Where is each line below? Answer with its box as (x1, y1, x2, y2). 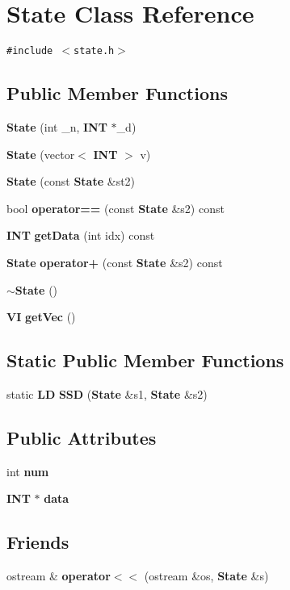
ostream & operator (6, 567, 111, 584)
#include (6, 45, 53, 57)
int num (6, 462, 49, 479)
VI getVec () (6, 308, 76, 325)
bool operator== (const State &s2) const (6, 199, 225, 216)
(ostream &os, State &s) (144, 567, 269, 584)
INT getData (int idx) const (6, 227, 155, 244)
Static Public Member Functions (6, 348, 284, 373)
